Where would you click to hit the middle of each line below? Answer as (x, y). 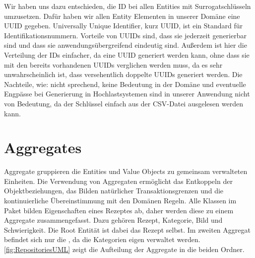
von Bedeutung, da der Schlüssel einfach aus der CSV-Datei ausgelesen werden (124, 103)
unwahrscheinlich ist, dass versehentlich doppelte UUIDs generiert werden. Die (123, 74)
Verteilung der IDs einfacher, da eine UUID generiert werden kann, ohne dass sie (127, 54)
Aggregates (43, 147)
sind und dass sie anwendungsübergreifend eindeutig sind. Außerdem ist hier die (126, 45)
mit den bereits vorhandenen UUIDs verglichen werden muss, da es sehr (113, 64)
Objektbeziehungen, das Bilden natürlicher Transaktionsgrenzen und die (114, 191)
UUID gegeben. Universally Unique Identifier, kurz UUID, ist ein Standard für (124, 26)
